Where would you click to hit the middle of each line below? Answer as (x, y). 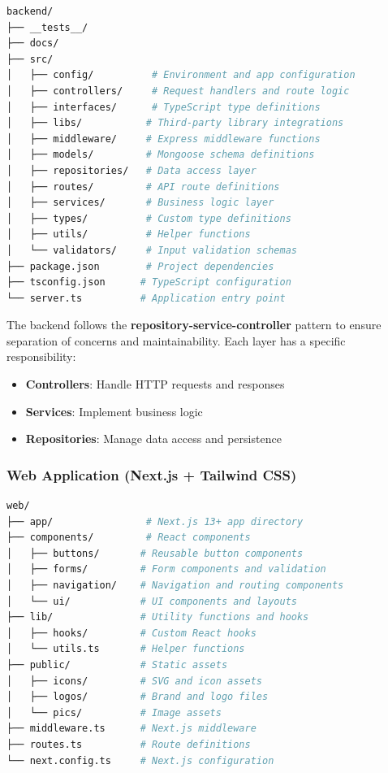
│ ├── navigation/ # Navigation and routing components (175, 586)
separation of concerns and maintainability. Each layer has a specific (176, 340)
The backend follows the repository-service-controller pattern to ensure (194, 325)
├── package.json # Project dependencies (140, 266)
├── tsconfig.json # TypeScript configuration (149, 282)
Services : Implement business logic (114, 411)
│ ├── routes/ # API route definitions (143, 187)
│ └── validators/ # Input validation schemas (152, 250)
